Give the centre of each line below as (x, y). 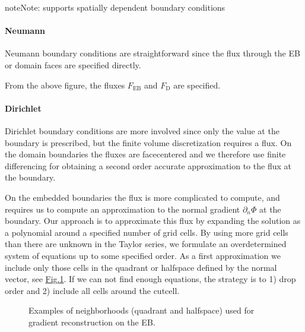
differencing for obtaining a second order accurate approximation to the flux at (148, 165)
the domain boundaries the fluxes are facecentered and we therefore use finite (145, 154)
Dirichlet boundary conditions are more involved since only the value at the (142, 130)
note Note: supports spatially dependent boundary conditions (115, 7)
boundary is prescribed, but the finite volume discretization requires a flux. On (148, 142)
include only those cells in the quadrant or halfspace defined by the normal (141, 267)
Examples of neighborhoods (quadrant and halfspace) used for (142, 310)
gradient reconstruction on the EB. (92, 322)
